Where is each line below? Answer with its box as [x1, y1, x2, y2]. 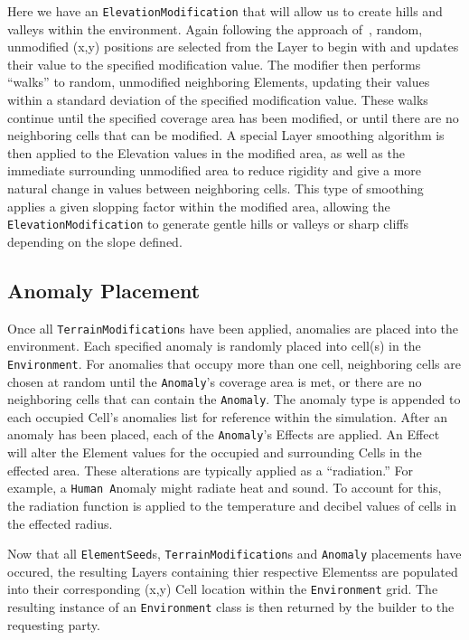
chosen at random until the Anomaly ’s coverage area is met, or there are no [7, 372, 422, 391]
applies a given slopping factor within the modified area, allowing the [7, 196, 390, 215]
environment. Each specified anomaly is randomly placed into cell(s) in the [7, 336, 421, 355]
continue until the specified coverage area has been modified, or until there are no [7, 108, 459, 127]
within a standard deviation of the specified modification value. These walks [7, 90, 428, 109]
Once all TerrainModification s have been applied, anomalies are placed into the [7, 318, 459, 337]
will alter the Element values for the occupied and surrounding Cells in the [7, 443, 422, 462]
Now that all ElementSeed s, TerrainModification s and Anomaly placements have [7, 544, 462, 563]
